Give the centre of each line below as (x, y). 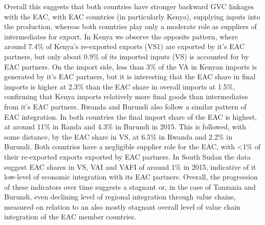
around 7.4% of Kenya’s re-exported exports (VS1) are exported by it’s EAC (125, 46)
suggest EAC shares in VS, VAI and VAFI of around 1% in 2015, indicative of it (130, 166)
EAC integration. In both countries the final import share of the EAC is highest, (130, 116)
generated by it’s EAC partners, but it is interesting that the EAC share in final (130, 76)
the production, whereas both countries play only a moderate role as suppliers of (130, 26)
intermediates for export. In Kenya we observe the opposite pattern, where (121, 36)
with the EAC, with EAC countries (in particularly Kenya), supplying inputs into (132, 16)
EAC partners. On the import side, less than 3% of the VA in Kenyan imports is (130, 66)
